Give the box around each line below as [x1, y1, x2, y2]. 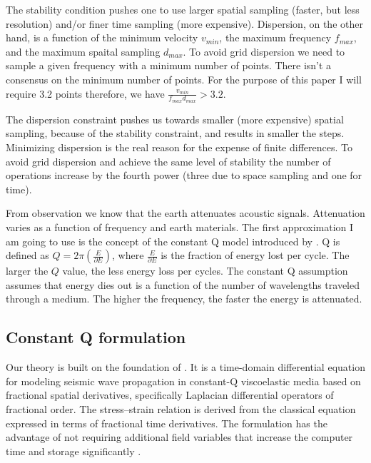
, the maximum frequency [219, 30, 332, 45]
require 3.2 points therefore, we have [6, 86, 165, 101]
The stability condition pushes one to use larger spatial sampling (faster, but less [6, 2, 360, 16]
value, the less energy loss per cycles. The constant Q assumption [62, 263, 348, 278]
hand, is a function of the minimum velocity [6, 30, 198, 45]
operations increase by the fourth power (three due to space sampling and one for [6, 168, 362, 183]
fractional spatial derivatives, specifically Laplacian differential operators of [6, 387, 334, 402]
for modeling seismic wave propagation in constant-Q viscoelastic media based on [6, 373, 361, 388]
